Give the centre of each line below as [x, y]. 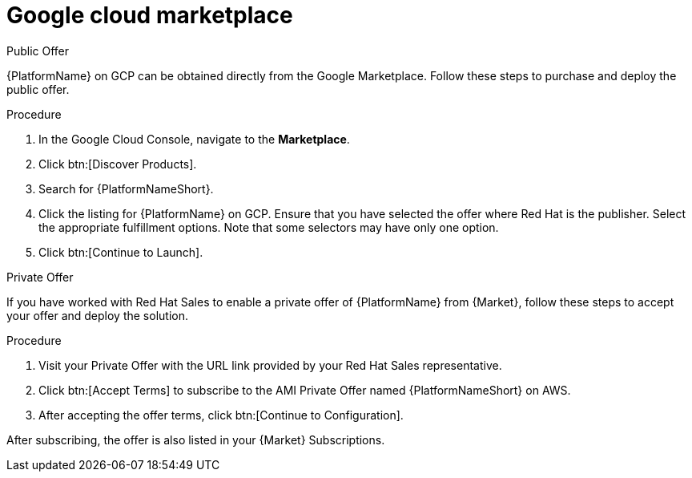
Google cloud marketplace [150, 15]
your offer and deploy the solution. [97, 315]
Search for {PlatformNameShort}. [126, 188]
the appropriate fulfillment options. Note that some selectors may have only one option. [269, 227]
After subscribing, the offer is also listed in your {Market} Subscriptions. [196, 440]
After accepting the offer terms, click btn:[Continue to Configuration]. [221, 415]
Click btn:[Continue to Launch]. [121, 252]
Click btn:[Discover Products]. [118, 164]
